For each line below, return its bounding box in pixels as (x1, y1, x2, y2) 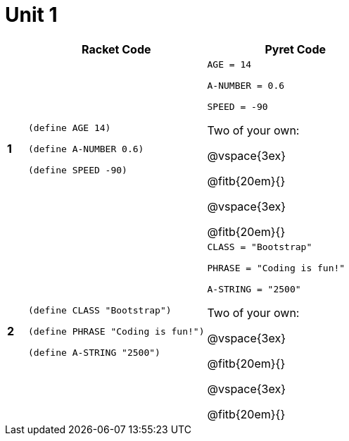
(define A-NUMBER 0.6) (28, 143, 144, 154)
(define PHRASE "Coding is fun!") (28, 325, 205, 337)
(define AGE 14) (28, 122, 111, 133)
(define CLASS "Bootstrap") (28, 304, 172, 316)
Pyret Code (265, 42, 326, 56)
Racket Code (82, 42, 151, 56)
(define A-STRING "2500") (28, 347, 160, 358)
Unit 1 (5, 3, 58, 27)
